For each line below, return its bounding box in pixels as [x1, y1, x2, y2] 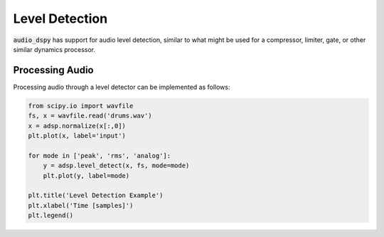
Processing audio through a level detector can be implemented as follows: [13, 83, 230, 91]
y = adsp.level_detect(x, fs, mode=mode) [43, 162, 190, 170]
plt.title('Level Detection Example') [28, 191, 164, 199]
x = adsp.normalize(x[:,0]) [28, 122, 126, 130]
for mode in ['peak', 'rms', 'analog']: [28, 152, 171, 159]
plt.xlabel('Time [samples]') [28, 201, 134, 209]
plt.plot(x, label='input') [28, 132, 126, 139]
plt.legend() [28, 211, 74, 220]
